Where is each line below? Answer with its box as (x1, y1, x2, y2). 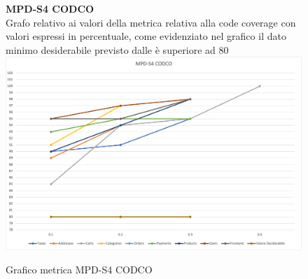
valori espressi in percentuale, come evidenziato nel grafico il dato (6, 29, 286, 43)
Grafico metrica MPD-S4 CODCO (6, 262, 153, 277)
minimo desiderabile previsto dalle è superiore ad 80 (6, 42, 229, 57)
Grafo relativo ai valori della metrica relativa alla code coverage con (6, 15, 296, 29)
